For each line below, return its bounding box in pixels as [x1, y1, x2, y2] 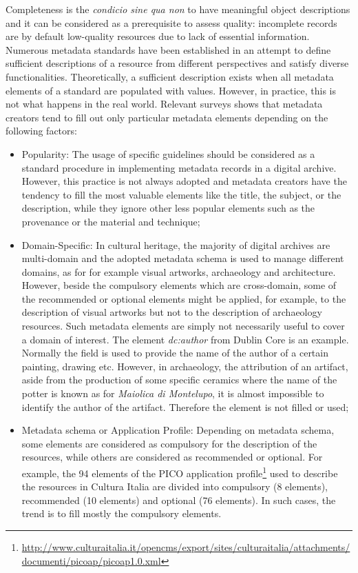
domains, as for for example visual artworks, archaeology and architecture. [21, 264, 336, 279]
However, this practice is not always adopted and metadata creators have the [21, 174, 347, 188]
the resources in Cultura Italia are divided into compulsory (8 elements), [21, 479, 328, 494]
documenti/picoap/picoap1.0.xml [21, 553, 161, 567]
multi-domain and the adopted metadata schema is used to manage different [21, 251, 344, 265]
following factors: [6, 123, 77, 138]
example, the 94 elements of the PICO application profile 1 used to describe [21, 464, 338, 480]
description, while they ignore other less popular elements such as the [21, 201, 315, 215]
